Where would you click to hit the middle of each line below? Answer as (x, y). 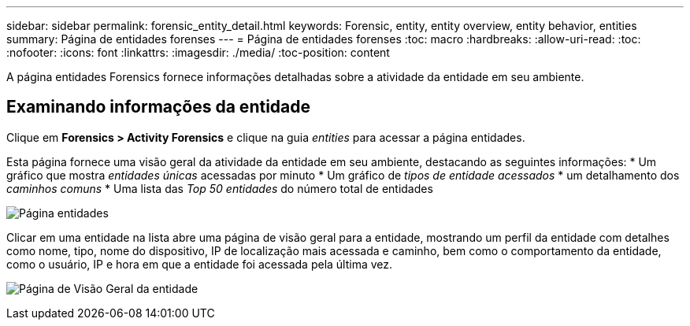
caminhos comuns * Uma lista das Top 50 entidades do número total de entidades (220, 188)
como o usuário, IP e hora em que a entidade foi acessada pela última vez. (200, 264)
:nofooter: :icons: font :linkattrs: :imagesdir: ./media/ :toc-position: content (198, 52)
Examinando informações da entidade (159, 107)
